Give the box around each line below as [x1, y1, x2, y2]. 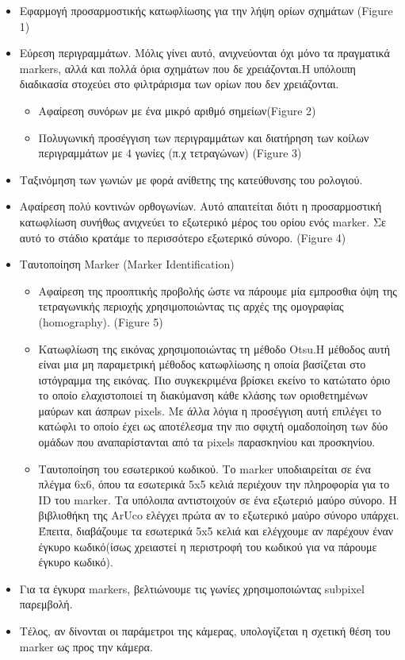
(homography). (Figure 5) [38, 313, 163, 330]
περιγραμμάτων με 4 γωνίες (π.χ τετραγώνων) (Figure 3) [38, 145, 302, 161]
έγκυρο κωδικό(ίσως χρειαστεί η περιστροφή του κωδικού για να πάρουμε [38, 538, 377, 554]
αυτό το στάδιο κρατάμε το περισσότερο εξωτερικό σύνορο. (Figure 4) [19, 229, 346, 245]
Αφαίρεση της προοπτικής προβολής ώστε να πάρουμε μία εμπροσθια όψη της [38, 282, 397, 299]
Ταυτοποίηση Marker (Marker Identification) [19, 256, 235, 272]
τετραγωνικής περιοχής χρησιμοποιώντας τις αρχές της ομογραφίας [38, 298, 344, 315]
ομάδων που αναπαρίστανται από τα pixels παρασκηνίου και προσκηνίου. [38, 434, 376, 450]
